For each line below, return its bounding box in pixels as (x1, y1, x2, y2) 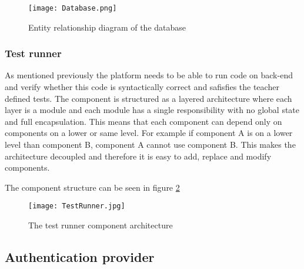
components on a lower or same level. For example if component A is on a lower (5, 127, 293, 139)
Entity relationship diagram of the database (28, 21, 186, 33)
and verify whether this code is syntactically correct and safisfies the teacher (5, 81, 279, 93)
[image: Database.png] (28, 4, 117, 12)
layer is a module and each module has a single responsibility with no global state (5, 104, 300, 116)
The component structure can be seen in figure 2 (5, 181, 180, 193)
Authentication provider (5, 248, 155, 266)
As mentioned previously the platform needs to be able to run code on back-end (5, 69, 293, 81)
